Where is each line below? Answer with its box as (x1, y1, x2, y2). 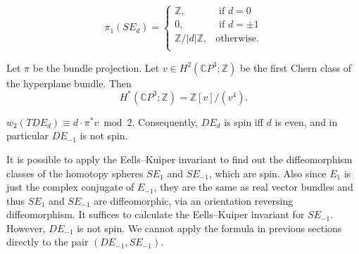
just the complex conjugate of (6, 179, 134, 194)
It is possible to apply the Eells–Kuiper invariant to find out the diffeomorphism (6, 151, 353, 166)
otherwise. (215, 34, 259, 44)
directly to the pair (6, 234, 89, 249)
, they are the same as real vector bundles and (153, 179, 353, 194)
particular (6, 128, 49, 143)
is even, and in (275, 114, 338, 129)
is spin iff (224, 114, 263, 129)
